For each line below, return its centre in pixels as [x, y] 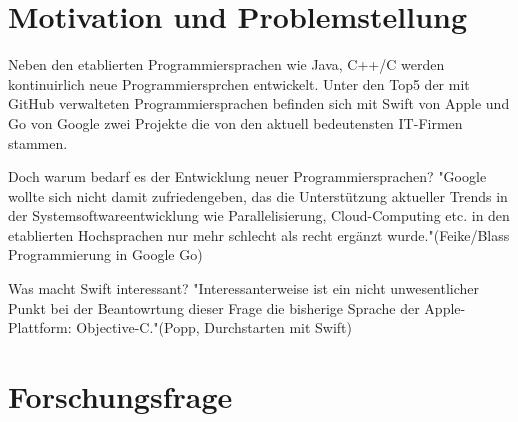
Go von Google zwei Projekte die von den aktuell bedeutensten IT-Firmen [235, 122]
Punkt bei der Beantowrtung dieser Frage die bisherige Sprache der [214, 307]
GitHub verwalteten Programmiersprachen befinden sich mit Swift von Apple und [259, 103]
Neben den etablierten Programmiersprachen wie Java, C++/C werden [226, 64]
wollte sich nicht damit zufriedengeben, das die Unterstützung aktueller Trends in [258, 195]
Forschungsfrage [120, 396]
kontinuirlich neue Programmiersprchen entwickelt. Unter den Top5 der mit [239, 83]
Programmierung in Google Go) [105, 254]
